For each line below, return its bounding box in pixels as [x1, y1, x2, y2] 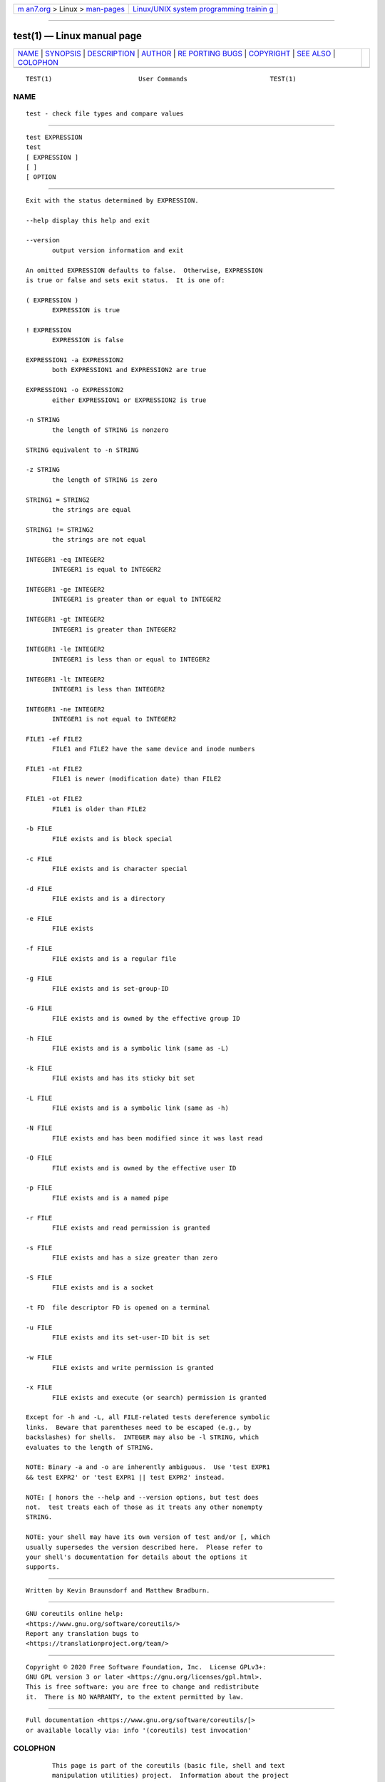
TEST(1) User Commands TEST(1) [26, 75, 297, 83]
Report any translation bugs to [26, 1629, 139, 1637]
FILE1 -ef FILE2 [26, 735, 83, 743]
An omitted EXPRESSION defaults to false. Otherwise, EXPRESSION [26, 266, 263, 274]
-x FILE [26, 1384, 53, 1391]
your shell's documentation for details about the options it [26, 1552, 248, 1561]
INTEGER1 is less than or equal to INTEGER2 [52, 655, 210, 663]
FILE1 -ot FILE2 [26, 795, 83, 803]
